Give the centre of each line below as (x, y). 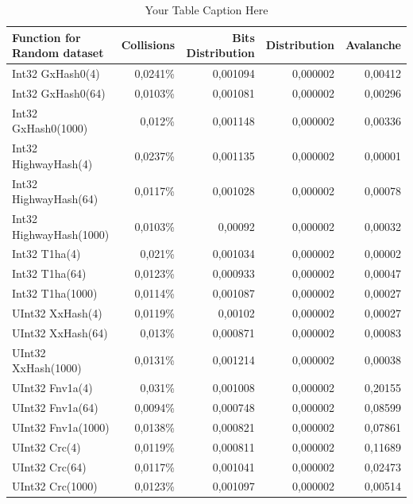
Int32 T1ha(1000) (55, 293)
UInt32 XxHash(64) (60, 332)
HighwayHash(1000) (61, 234)
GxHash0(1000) (50, 128)
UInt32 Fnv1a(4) (52, 388)
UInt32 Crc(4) (46, 446)
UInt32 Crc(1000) (55, 486)
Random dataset (58, 53)
